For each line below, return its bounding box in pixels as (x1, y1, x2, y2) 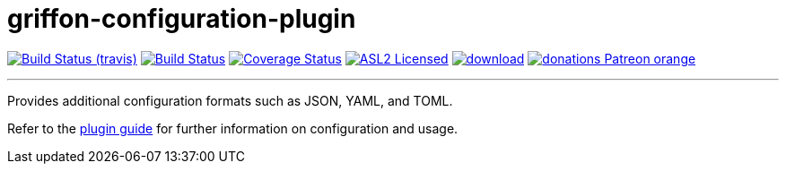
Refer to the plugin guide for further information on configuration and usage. (7, 120, 458, 136)
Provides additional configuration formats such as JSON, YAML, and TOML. (7, 92, 453, 108)
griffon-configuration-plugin (7, 4, 356, 34)
